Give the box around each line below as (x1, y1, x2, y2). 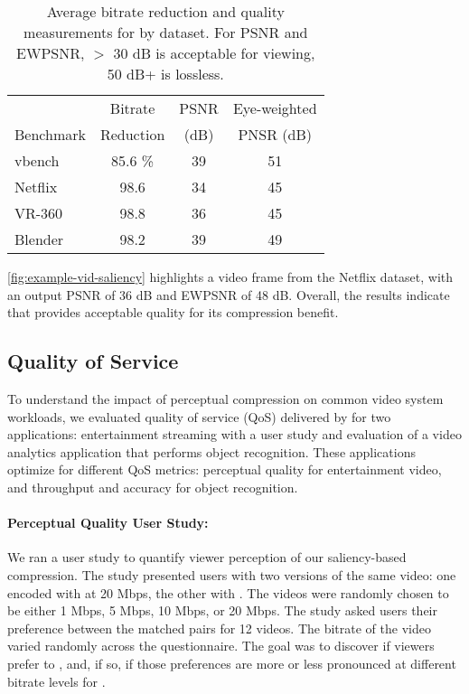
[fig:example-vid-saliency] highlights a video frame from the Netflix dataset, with (7, 267, 454, 286)
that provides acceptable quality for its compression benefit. (7, 303, 339, 322)
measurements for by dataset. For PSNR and (23, 22, 308, 42)
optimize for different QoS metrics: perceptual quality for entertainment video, (7, 460, 442, 479)
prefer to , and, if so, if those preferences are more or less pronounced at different (7, 653, 456, 672)
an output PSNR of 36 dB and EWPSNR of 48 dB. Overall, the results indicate (7, 285, 450, 304)
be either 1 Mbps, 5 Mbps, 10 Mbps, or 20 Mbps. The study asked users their (7, 601, 437, 620)
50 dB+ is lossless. (107, 63, 224, 84)
